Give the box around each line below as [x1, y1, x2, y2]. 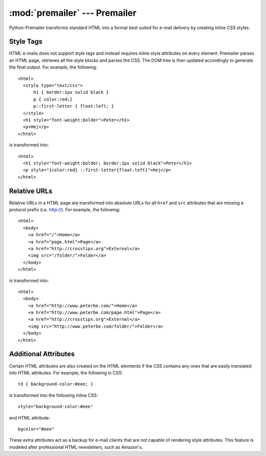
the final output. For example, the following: [9, 64, 98, 70]
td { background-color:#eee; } [18, 381, 94, 387]
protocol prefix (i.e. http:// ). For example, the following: [9, 207, 121, 212]
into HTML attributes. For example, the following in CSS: [9, 370, 123, 376]
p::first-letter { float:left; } [33, 104, 114, 109]
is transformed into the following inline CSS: [9, 392, 98, 398]
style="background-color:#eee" [18, 404, 94, 410]
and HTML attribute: [9, 415, 50, 420]
